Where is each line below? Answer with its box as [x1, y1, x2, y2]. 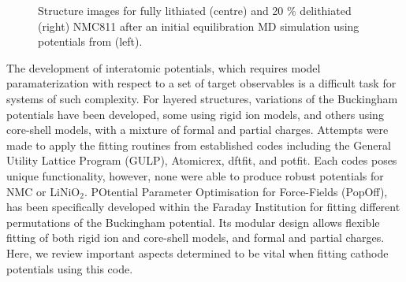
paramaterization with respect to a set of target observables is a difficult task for [6, 75, 397, 91]
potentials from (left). [38, 33, 143, 50]
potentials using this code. [6, 260, 133, 276]
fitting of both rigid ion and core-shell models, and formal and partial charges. [6, 229, 385, 246]
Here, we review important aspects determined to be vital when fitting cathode [6, 244, 389, 261]
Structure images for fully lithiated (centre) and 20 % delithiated [38, 2, 352, 18]
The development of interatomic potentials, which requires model [6, 59, 321, 76]
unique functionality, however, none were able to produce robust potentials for [6, 167, 384, 184]
